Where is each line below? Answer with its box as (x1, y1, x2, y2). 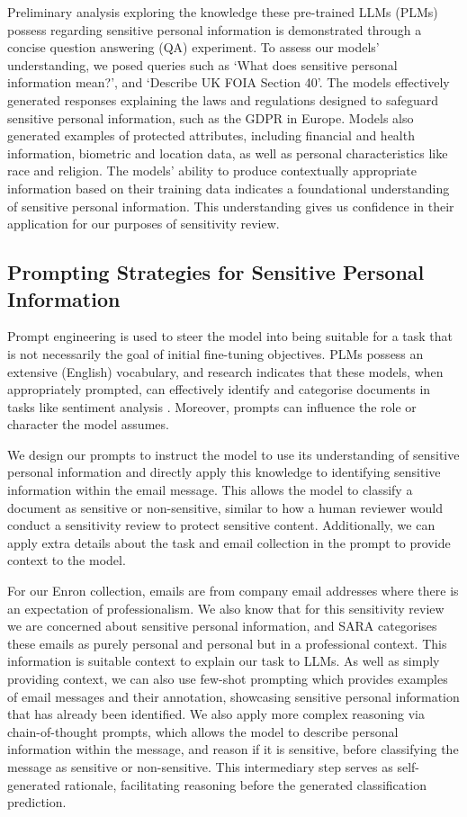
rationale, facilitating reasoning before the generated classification (64, 775, 427, 794)
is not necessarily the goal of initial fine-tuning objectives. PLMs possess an (7, 344, 424, 363)
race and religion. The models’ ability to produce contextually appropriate (7, 161, 417, 180)
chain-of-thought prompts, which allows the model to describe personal (7, 722, 399, 741)
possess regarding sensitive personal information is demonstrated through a (7, 20, 422, 39)
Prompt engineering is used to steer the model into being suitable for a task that (7, 327, 454, 346)
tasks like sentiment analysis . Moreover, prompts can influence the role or (7, 397, 417, 416)
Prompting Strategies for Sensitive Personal (7, 258, 425, 286)
